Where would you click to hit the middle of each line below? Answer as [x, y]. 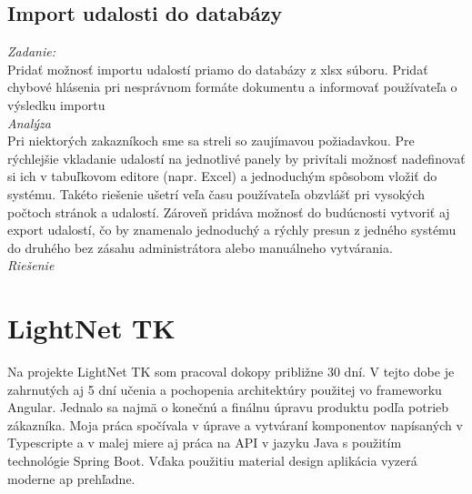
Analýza [29, 122]
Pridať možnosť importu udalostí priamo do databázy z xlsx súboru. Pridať [218, 69]
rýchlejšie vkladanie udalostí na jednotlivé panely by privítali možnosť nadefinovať [236, 158]
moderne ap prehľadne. [71, 478]
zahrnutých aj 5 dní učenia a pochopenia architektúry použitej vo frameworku [225, 389]
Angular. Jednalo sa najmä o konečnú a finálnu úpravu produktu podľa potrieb [228, 407]
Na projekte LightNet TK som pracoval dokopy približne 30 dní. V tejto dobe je [231, 372]
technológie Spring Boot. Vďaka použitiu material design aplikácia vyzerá [212, 461]
